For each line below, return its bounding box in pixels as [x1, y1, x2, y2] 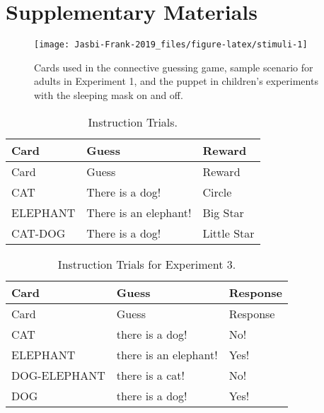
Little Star [202, 224, 255, 241]
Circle [202, 183, 232, 200]
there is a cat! [116, 366, 185, 383]
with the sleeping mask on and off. [34, 87, 183, 102]
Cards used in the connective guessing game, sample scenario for [34, 59, 313, 74]
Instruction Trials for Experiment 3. [57, 255, 236, 272]
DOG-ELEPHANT [11, 366, 105, 383]
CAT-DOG [11, 224, 66, 241]
